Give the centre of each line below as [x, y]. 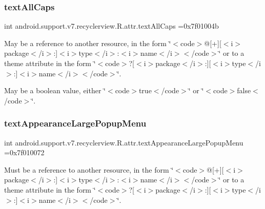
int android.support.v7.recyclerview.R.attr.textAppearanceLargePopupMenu [124, 142]
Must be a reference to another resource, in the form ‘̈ [89, 169]
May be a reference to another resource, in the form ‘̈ [88, 43]
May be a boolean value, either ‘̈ [55, 90]
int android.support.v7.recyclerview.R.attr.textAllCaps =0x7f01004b [111, 26]
